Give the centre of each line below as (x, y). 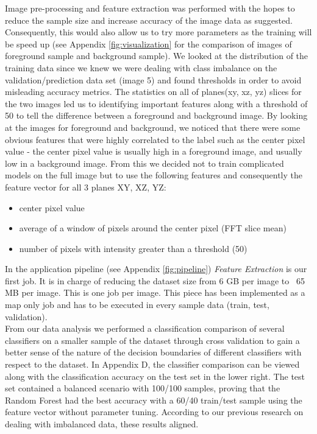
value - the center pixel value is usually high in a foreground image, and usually (154, 151)
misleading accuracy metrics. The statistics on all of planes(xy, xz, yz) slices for (153, 92)
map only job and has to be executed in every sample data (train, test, (137, 305)
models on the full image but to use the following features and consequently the (154, 175)
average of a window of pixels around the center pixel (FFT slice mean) (153, 228)
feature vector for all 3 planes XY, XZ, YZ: (86, 187)
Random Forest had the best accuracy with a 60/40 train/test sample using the (154, 400)
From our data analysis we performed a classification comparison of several (145, 328)
